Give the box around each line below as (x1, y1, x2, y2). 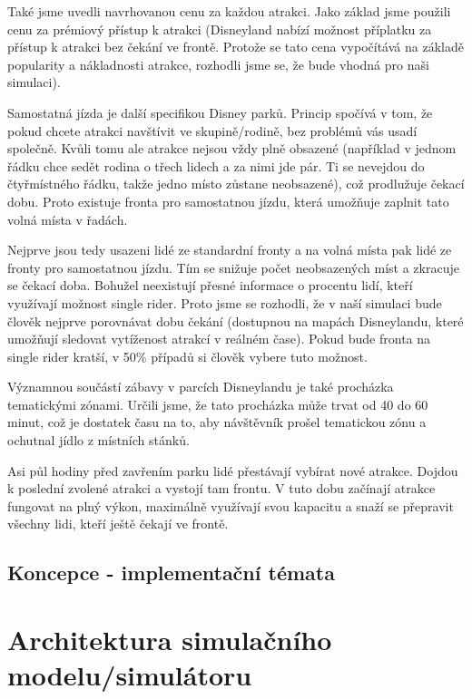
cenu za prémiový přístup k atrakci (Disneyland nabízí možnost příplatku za (7, 19, 432, 38)
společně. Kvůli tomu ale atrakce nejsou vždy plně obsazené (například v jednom (7, 139, 457, 158)
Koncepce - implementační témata (7, 558, 335, 587)
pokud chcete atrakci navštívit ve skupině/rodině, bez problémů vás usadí (7, 121, 418, 140)
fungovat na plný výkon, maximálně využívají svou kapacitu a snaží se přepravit (7, 496, 454, 515)
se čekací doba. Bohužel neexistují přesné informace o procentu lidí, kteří (7, 276, 413, 295)
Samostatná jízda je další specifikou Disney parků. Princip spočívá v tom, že (7, 102, 433, 121)
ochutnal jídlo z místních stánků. (7, 431, 190, 450)
